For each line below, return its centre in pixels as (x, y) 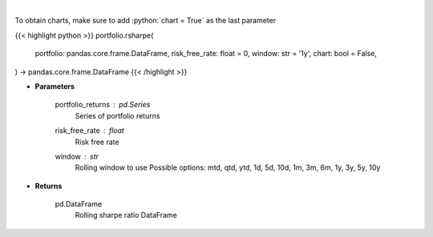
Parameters (55, 86)
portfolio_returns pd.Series (103, 105)
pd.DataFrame (79, 204)
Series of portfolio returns (117, 115)
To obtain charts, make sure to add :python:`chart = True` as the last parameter (146, 21)
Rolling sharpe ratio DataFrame (126, 215)
